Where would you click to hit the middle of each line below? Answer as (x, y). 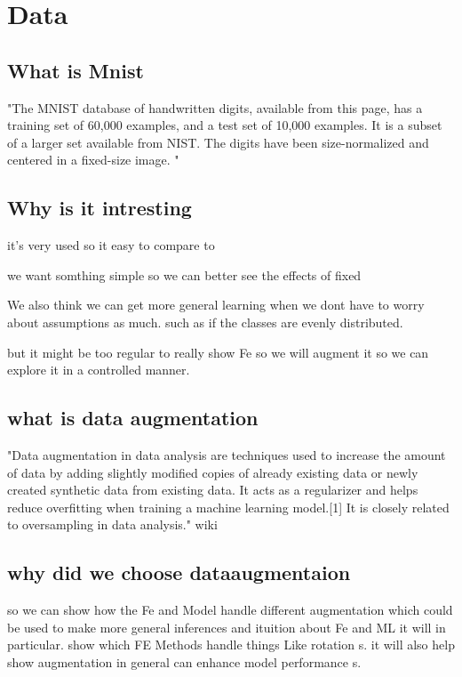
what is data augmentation (133, 418)
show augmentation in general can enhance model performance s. (184, 661)
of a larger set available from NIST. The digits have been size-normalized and (218, 142)
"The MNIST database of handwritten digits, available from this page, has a (215, 107)
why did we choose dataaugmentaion (179, 572)
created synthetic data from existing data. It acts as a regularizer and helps (213, 490)
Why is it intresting (100, 208)
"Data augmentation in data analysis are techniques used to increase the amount (227, 454)
